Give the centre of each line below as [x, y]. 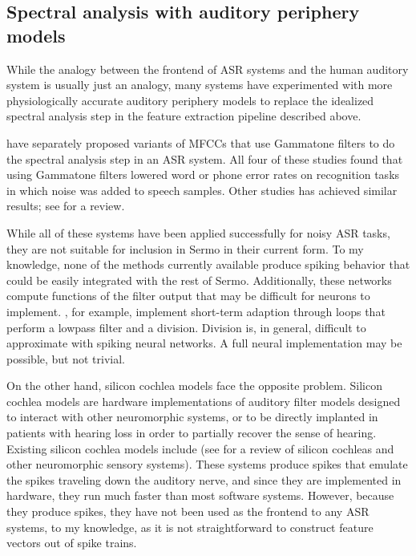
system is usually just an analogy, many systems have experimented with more [200, 85]
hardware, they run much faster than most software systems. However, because [200, 495]
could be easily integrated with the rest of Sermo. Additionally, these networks [199, 280]
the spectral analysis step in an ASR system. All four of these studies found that [205, 158]
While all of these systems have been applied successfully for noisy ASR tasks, [198, 232]
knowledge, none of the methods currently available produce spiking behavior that [208, 264]
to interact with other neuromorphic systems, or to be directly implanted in [192, 417]
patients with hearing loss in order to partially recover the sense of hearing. [192, 433]
